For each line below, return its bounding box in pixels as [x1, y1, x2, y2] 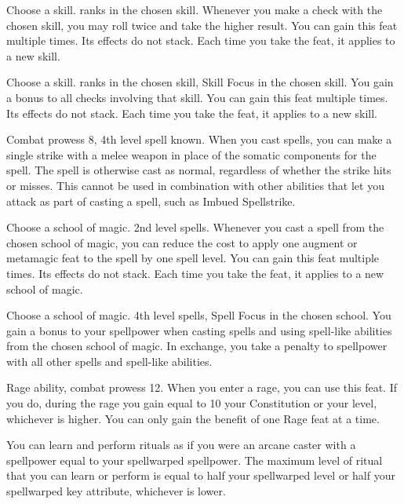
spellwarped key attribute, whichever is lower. [6, 483, 226, 499]
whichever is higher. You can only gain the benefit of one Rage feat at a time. [6, 410, 380, 426]
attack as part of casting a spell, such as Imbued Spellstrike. [6, 192, 296, 209]
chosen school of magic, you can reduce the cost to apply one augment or [6, 234, 358, 250]
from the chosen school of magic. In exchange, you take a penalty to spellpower [6, 338, 388, 354]
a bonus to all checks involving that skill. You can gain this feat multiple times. [6, 89, 388, 105]
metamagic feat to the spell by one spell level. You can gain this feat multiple [6, 250, 380, 266]
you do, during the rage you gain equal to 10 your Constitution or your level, [6, 395, 377, 411]
